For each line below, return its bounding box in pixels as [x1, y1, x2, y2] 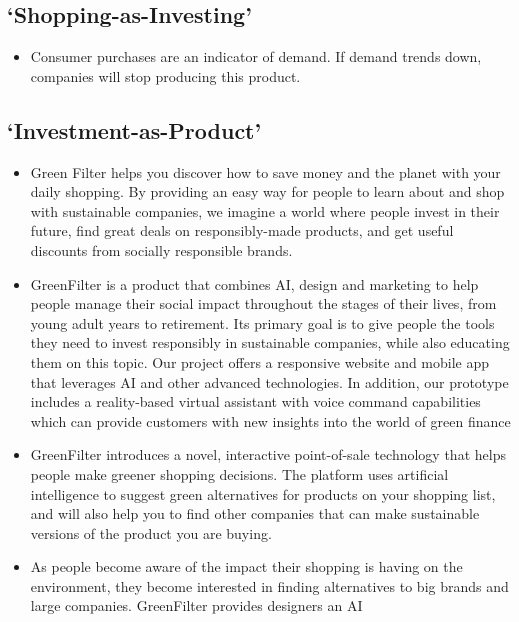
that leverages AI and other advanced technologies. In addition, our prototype [30, 371, 509, 392]
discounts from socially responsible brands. [30, 239, 293, 260]
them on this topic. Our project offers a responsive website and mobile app [30, 351, 490, 372]
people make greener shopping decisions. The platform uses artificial [30, 463, 449, 484]
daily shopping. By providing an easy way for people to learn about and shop [30, 181, 505, 202]
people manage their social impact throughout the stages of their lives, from [30, 293, 497, 314]
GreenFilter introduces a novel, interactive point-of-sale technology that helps [30, 444, 506, 465]
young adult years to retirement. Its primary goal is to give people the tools [30, 312, 495, 333]
